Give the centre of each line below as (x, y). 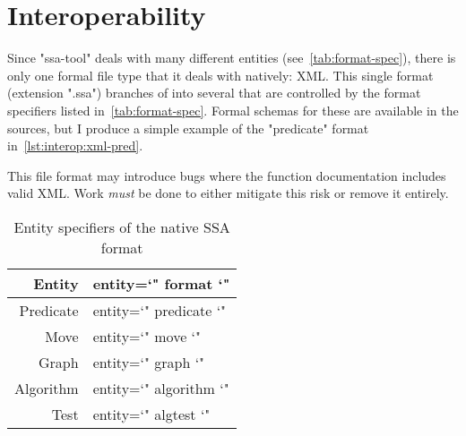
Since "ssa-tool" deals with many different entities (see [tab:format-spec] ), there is (232, 58)
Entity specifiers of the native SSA (122, 227)
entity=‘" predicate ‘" (160, 310)
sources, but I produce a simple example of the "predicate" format (188, 128)
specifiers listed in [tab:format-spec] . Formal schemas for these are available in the (233, 110)
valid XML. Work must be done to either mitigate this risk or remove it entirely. (228, 193)
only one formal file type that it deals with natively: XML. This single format (220, 75)
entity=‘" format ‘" (161, 283)
